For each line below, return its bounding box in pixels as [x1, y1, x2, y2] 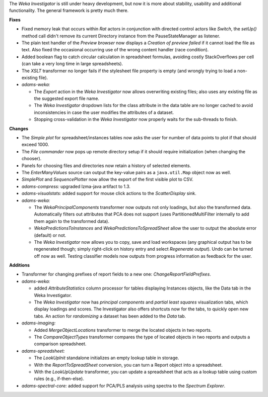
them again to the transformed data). [34, 218, 109, 224]
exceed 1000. [21, 142, 49, 148]
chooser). [21, 156, 42, 162]
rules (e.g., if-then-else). [34, 376, 84, 382]
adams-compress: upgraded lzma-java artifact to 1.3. [21, 183, 131, 189]
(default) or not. [34, 232, 67, 238]
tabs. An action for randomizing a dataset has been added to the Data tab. [34, 313, 186, 319]
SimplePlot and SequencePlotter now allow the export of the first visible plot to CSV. [21, 177, 194, 183]
